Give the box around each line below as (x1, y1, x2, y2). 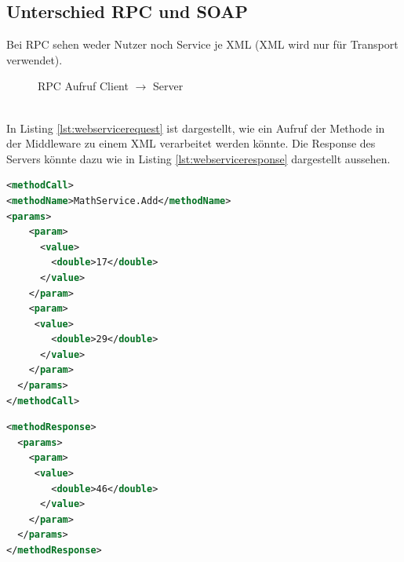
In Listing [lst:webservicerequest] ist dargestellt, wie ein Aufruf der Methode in (6, 119, 385, 136)
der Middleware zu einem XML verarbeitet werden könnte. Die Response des (6, 135, 376, 151)
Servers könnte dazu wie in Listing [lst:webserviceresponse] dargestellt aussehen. (6, 150, 391, 166)
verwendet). (6, 51, 63, 68)
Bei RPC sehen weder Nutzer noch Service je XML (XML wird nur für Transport (6, 36, 399, 53)
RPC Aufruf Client (38, 78, 129, 94)
